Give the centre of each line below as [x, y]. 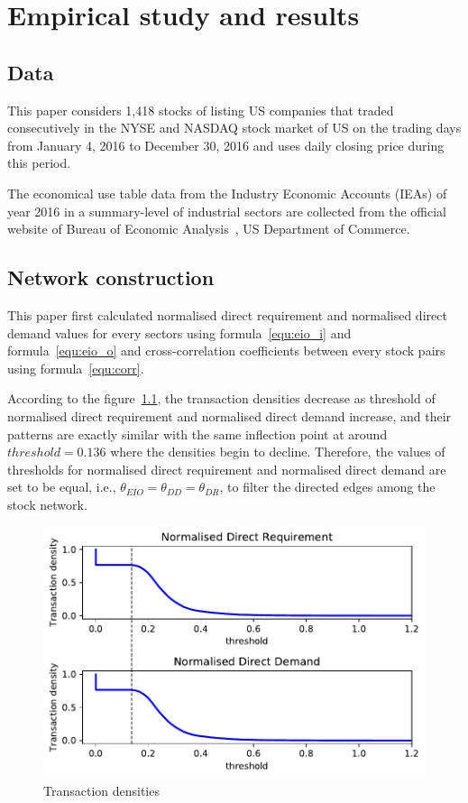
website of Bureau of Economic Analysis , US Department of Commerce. [209, 229]
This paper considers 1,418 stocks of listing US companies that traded [201, 110]
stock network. [47, 504]
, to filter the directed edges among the [327, 487]
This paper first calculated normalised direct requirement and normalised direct [227, 314]
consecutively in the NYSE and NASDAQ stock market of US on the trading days [234, 128]
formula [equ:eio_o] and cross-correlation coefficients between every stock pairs [226, 351]
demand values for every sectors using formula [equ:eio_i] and [179, 332]
